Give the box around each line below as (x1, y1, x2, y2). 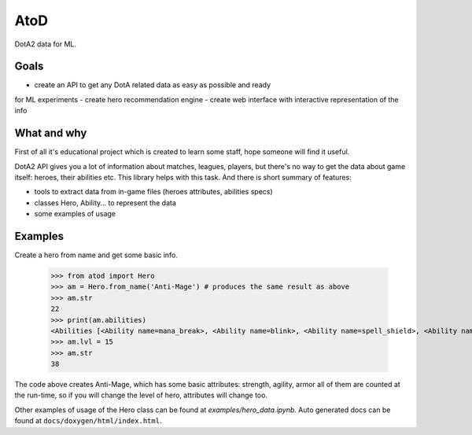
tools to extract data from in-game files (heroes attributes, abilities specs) (34, 187, 273, 197)
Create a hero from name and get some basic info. (14, 250, 179, 260)
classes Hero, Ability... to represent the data (34, 197, 177, 208)
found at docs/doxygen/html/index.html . (14, 416, 162, 426)
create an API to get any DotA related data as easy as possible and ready (34, 80, 271, 90)
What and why (14, 127, 87, 140)
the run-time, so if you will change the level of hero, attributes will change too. (14, 390, 267, 400)
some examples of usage (34, 209, 116, 219)
